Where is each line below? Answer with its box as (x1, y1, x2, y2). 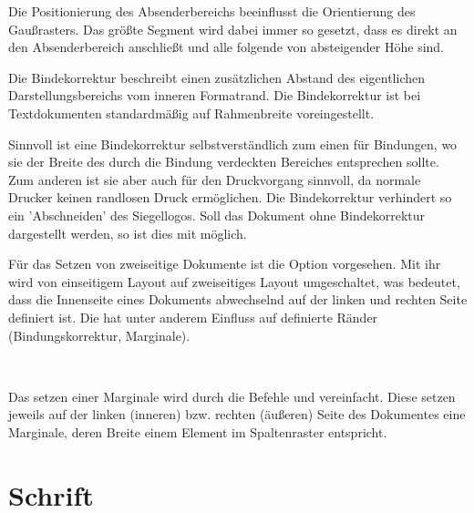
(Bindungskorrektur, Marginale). (8, 325, 191, 344)
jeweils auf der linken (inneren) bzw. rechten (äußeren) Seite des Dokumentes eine (8, 405, 466, 424)
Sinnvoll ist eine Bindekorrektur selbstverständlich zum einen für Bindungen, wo (8, 134, 458, 153)
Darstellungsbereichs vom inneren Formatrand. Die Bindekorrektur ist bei (8, 86, 421, 105)
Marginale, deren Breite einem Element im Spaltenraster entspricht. (8, 422, 387, 441)
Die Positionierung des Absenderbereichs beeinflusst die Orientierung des (8, 2, 416, 20)
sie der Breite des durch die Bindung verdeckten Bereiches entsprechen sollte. (8, 152, 439, 171)
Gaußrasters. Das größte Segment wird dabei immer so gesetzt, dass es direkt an (8, 19, 458, 38)
